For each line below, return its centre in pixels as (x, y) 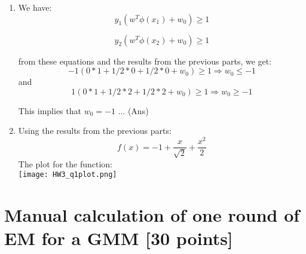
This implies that (50, 110)
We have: (35, 7)
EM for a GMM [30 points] (119, 238)
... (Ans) (133, 110)
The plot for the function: (65, 163)
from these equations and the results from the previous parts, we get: (145, 61)
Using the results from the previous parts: (95, 131)
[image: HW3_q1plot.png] (68, 175)
